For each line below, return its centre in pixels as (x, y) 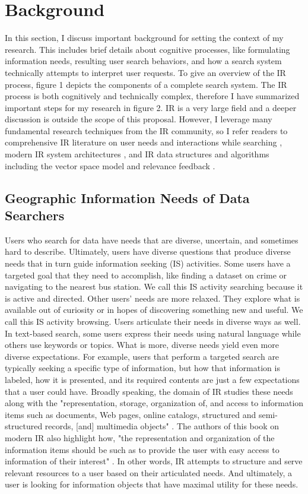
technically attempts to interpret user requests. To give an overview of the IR (145, 72)
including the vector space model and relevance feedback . (110, 165)
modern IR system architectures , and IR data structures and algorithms (137, 154)
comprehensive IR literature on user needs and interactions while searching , (144, 142)
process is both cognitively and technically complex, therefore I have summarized (152, 96)
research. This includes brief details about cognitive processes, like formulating (147, 49)
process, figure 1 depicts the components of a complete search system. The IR (146, 84)
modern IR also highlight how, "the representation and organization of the (140, 437)
